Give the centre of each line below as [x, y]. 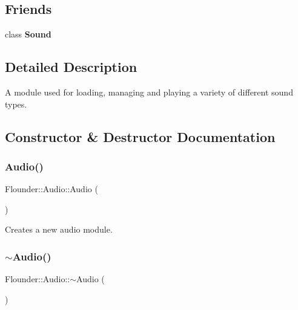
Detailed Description [71, 67]
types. [16, 104]
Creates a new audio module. [59, 229]
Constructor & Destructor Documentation [140, 136]
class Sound [28, 34]
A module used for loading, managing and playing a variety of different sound [149, 92]
